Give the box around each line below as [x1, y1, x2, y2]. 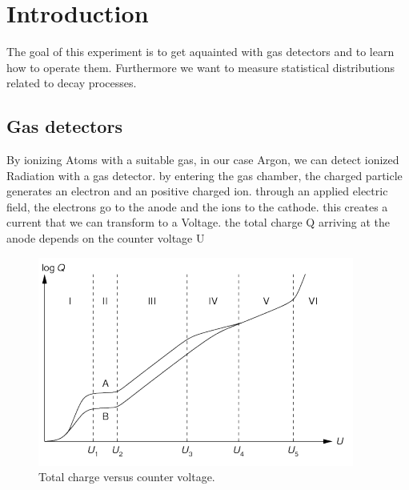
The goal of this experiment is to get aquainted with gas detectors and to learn [6, 43, 395, 60]
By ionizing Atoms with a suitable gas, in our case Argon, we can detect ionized [6, 151, 399, 168]
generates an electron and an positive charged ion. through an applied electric [6, 183, 388, 199]
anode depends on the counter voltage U [6, 230, 205, 247]
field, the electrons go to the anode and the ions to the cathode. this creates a [6, 198, 388, 215]
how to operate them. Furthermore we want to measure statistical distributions [6, 58, 395, 75]
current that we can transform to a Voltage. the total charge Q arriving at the [6, 214, 391, 231]
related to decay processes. [6, 74, 137, 91]
